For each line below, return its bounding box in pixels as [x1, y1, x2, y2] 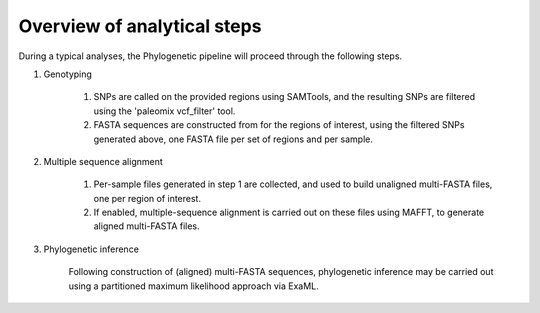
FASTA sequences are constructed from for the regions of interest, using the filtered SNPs [93, 119, 465, 131]
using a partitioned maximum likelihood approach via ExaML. [68, 280, 319, 292]
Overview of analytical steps [18, 15, 262, 37]
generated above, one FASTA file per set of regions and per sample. [93, 133, 374, 145]
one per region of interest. [93, 192, 202, 204]
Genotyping [43, 68, 92, 80]
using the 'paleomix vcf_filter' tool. [93, 105, 236, 117]
